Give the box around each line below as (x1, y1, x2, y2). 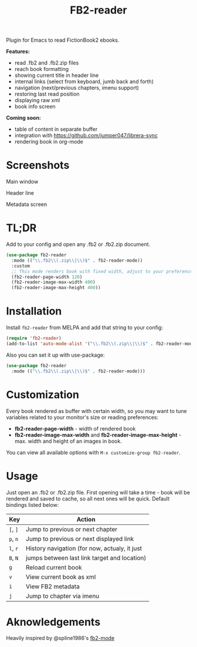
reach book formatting (14, 66, 69, 73)
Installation (6, 304, 62, 318)
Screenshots (6, 159, 70, 172)
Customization (6, 388, 79, 401)
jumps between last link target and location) (25, 554, 147, 562)
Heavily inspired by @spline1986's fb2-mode (6, 635, 115, 642)
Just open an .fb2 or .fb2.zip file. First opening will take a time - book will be (6, 489, 191, 496)
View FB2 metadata (25, 582, 80, 590)
